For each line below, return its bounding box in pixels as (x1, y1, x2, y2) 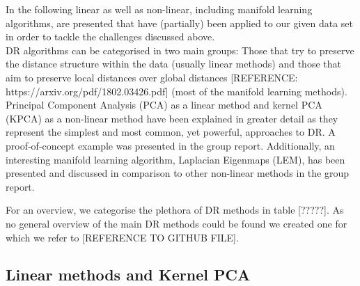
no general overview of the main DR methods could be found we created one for (6, 216, 347, 230)
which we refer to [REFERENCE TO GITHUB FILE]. (6, 230, 239, 244)
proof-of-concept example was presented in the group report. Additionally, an (6, 138, 335, 152)
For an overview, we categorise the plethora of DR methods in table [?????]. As (6, 202, 344, 217)
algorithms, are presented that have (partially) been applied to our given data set (6, 15, 353, 30)
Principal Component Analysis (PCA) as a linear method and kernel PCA (6, 97, 322, 112)
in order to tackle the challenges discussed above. (6, 29, 215, 44)
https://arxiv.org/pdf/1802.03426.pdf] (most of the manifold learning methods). (6, 84, 347, 98)
